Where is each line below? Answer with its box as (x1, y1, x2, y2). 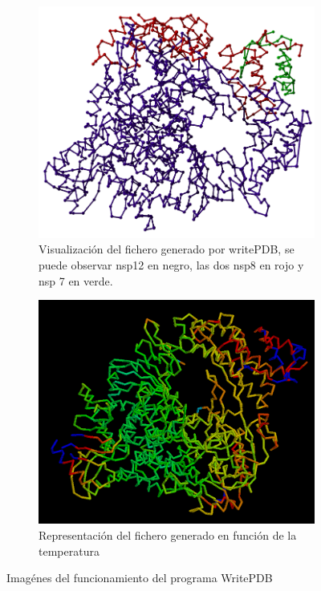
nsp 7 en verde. (39, 272, 113, 289)
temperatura (39, 542, 100, 559)
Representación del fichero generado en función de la (39, 526, 297, 543)
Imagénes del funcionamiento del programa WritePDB (6, 569, 273, 586)
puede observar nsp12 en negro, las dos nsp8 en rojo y (39, 257, 304, 273)
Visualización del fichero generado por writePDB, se (39, 241, 295, 257)
